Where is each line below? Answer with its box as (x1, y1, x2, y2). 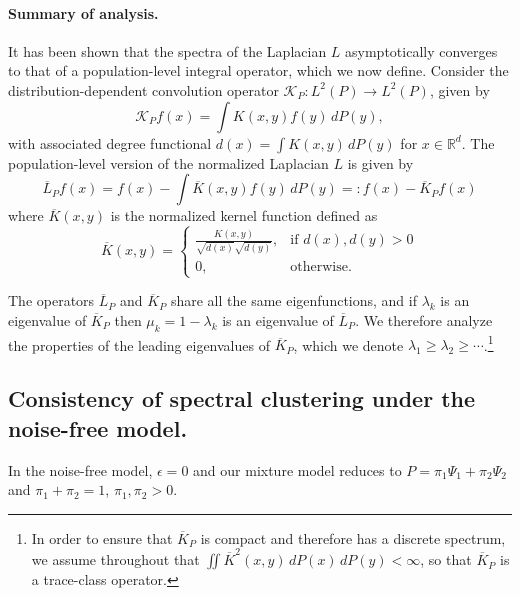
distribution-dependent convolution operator (8, 79, 279, 100)
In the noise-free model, (8, 459, 153, 480)
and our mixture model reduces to (193, 459, 402, 480)
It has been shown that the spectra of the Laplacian (8, 40, 327, 61)
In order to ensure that (31, 527, 173, 548)
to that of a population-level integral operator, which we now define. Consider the (8, 60, 509, 81)
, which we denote (293, 334, 404, 355)
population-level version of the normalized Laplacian (8, 152, 329, 173)
